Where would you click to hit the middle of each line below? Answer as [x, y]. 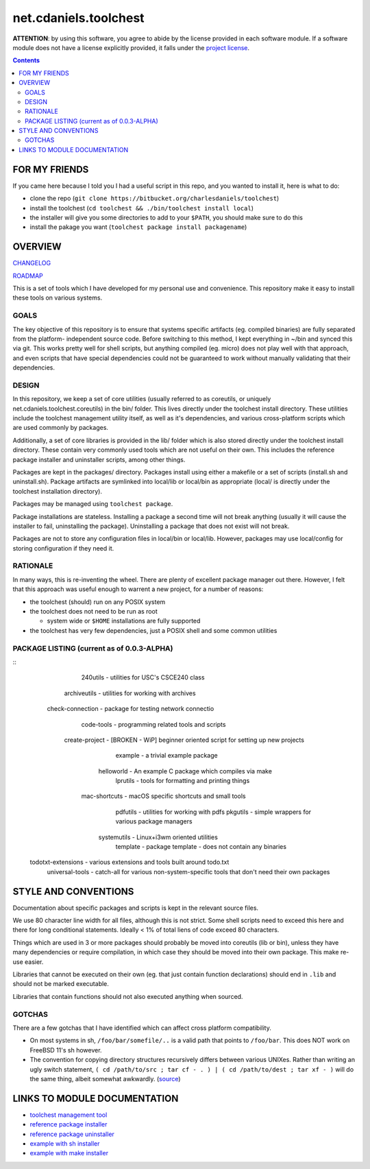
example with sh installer [65, 1144]
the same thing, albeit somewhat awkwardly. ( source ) [105, 1078]
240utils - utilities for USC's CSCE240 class [143, 677]
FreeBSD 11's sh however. [66, 1050]
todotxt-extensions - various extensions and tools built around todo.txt [129, 862]
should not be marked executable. [61, 984]
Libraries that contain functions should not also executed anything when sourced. [128, 996]
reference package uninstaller [72, 1134]
